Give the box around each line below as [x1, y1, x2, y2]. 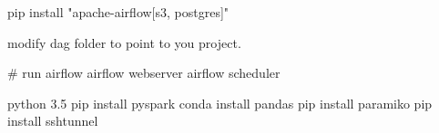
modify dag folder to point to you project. [7, 33, 241, 52]
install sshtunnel [7, 111, 98, 130]
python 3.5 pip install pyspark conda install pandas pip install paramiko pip [7, 93, 433, 112]
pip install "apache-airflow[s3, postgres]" [7, 3, 230, 21]
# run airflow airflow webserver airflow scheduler [7, 63, 281, 82]
